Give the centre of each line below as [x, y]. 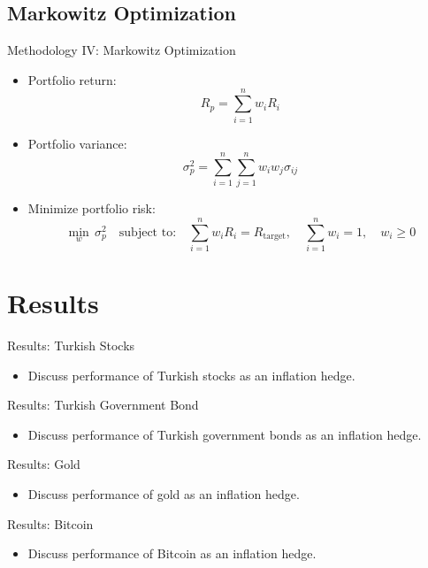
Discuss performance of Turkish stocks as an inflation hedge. [191, 375]
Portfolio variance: [77, 143]
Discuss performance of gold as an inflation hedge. [164, 494]
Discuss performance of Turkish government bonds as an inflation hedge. [225, 434]
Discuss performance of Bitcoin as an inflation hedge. [172, 553]
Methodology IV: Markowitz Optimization [122, 50]
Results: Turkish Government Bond [103, 405]
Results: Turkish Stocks [71, 345]
